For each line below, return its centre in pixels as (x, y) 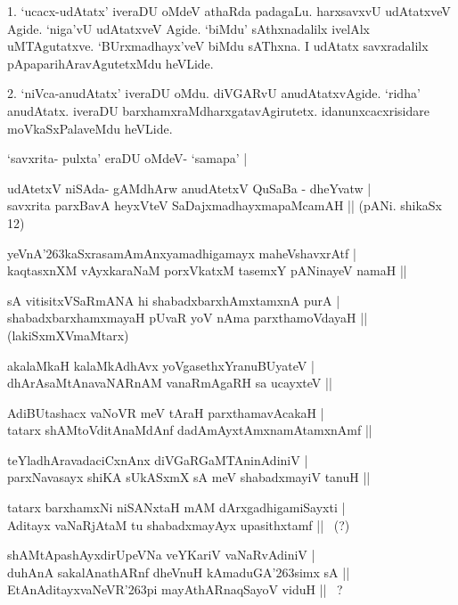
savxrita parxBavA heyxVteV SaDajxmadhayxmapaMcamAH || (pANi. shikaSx (225, 205)
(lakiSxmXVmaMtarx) (68, 335)
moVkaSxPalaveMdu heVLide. (90, 128)
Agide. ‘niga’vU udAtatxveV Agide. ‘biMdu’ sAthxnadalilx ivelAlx (188, 28)
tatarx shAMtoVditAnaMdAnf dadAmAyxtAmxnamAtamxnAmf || (190, 430)
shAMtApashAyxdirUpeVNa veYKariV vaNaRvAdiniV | (161, 555)
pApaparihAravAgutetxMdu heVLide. (110, 63)
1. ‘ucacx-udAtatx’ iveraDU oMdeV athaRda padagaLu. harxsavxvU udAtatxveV (229, 11)
